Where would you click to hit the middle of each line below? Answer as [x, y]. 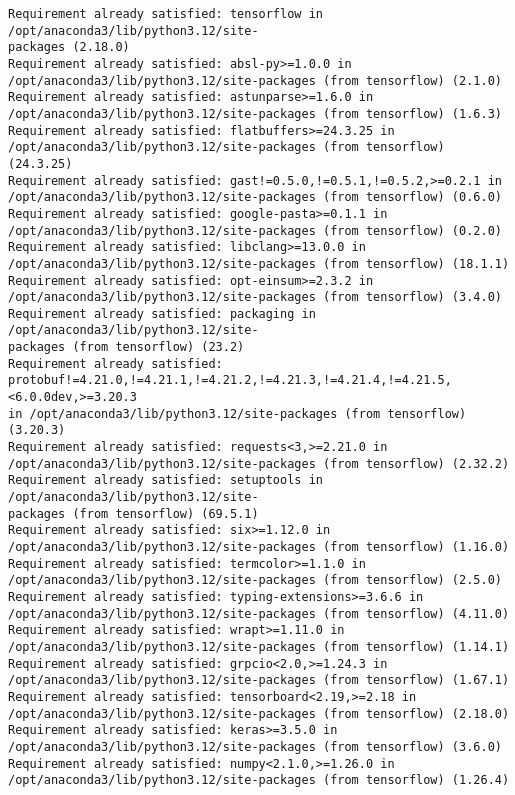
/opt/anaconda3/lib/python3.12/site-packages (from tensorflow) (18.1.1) [259, 263]
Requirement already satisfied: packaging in [162, 313]
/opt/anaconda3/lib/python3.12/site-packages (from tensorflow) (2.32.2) [259, 463]
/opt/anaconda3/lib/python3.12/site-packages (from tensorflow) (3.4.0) [255, 297]
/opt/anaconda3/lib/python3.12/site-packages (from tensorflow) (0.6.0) [255, 197]
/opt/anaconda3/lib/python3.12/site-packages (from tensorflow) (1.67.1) [259, 680]
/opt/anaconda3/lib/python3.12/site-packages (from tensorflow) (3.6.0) [255, 746]
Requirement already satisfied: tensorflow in [165, 14]
